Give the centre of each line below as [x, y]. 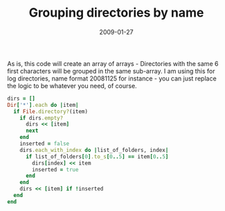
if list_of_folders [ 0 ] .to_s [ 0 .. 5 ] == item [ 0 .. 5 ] [97, 157]
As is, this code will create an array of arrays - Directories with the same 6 [113, 63]
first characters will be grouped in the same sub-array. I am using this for [111, 71]
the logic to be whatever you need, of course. [72, 85]
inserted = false [45, 144]
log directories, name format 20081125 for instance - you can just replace [112, 78]
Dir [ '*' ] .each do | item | [43, 105]
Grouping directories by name [116, 13]
